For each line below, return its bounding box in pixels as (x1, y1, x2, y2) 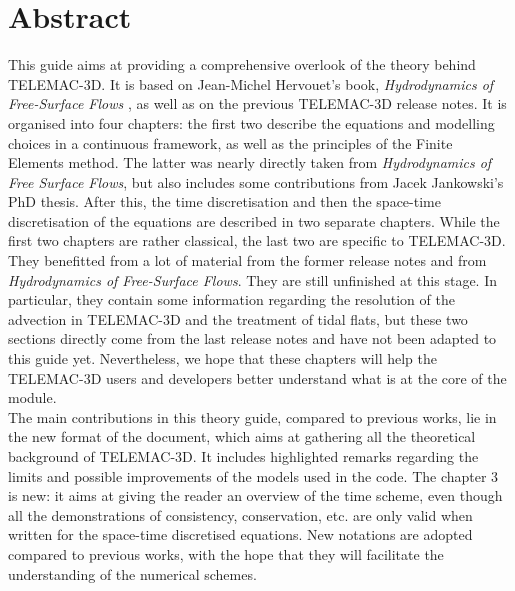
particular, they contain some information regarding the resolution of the (8, 289, 455, 310)
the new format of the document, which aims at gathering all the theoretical (8, 426, 476, 447)
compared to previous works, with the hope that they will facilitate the (8, 543, 444, 564)
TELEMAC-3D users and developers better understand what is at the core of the (8, 367, 507, 388)
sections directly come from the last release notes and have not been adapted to (8, 328, 497, 349)
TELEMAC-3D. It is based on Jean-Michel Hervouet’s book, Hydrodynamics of (8, 73, 494, 94)
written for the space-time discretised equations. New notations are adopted (8, 524, 473, 545)
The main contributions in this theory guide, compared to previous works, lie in (8, 406, 497, 427)
